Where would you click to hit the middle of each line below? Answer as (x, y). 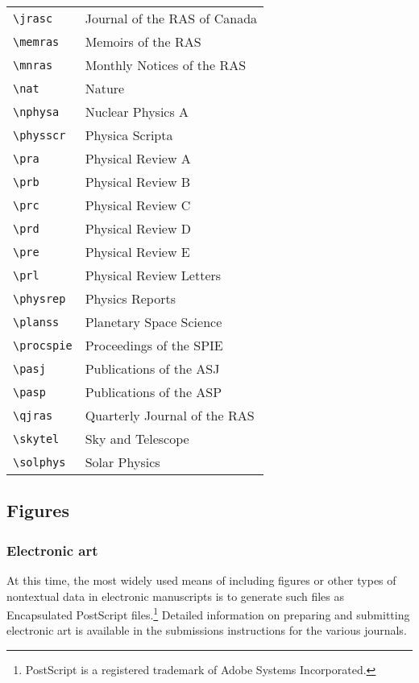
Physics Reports (130, 298)
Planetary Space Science (153, 322)
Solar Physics (122, 462)
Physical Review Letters (153, 275)
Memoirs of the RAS (143, 41)
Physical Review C (138, 205)
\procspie (43, 345)
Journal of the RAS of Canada (171, 18)
